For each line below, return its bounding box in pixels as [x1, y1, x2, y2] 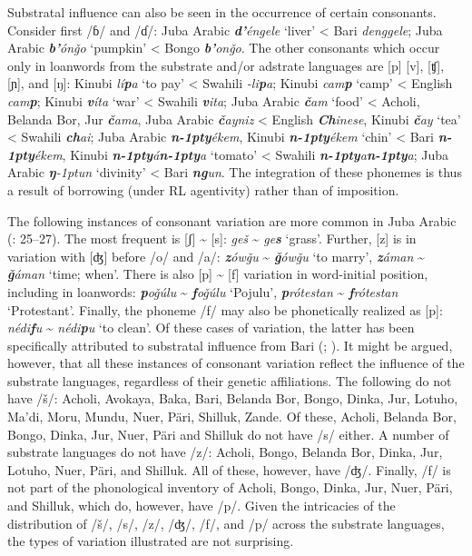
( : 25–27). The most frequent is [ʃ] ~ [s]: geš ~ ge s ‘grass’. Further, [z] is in [7, 229, 417, 248]
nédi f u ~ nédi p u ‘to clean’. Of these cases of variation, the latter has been [7, 318, 415, 337]
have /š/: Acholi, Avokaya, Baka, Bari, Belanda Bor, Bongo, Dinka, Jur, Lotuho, [7, 389, 458, 408]
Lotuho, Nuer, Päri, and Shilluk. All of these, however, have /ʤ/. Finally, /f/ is [7, 460, 451, 479]
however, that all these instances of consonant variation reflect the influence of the [7, 353, 465, 372]
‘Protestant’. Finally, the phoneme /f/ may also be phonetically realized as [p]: [7, 300, 443, 319]
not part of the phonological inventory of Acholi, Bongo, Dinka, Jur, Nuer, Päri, [7, 478, 453, 497]
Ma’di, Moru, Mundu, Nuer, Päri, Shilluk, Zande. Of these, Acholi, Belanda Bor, [7, 407, 457, 426]
